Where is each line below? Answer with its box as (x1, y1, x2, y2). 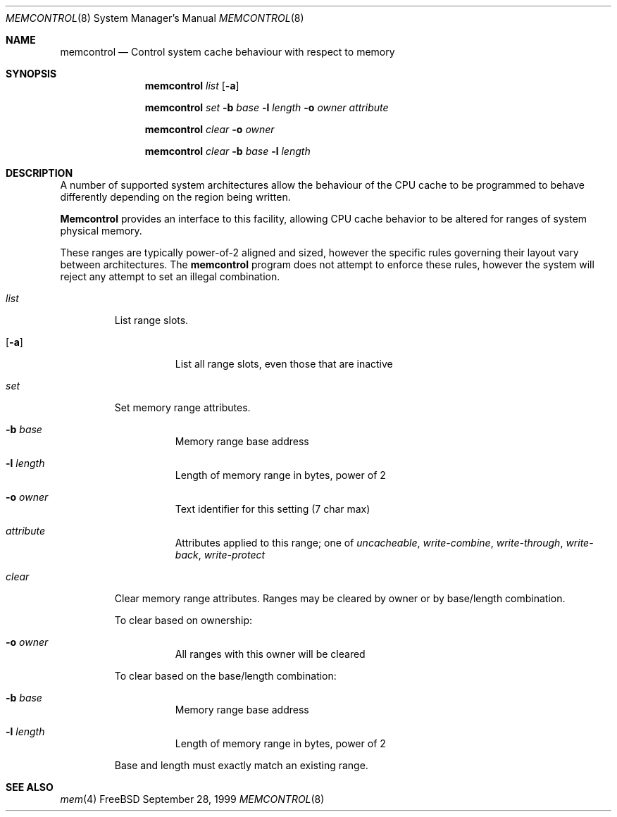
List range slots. (114, 314, 189, 326)
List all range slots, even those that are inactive (175, 358, 393, 370)
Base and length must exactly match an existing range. (114, 759, 368, 771)
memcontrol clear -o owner (144, 123, 275, 135)
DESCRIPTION (6, 167, 73, 179)
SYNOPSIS (6, 68, 57, 80)
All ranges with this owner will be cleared (175, 648, 366, 660)
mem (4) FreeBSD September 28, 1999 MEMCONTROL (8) (60, 793, 325, 805)
